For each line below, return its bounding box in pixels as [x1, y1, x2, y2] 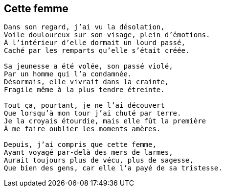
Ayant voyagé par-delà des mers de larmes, [4, 148, 173, 157]
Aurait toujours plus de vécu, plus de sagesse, [4, 156, 194, 165]
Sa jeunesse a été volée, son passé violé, [4, 62, 173, 71]
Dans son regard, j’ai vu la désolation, [4, 23, 165, 31]
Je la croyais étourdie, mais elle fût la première [4, 117, 206, 125]
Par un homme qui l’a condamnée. [4, 70, 132, 78]
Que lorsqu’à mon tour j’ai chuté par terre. [4, 109, 181, 118]
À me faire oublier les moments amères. [4, 125, 161, 133]
